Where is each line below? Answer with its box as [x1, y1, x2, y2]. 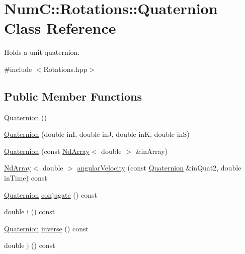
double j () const [4, 240, 55, 250]
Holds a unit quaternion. [4, 47, 80, 57]
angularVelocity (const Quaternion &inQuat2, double [77, 162, 241, 173]
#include [4, 63, 32, 74]
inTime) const [4, 173, 47, 183]
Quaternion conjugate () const [4, 189, 97, 200]
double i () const [4, 206, 55, 217]
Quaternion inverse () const [4, 223, 89, 233]
